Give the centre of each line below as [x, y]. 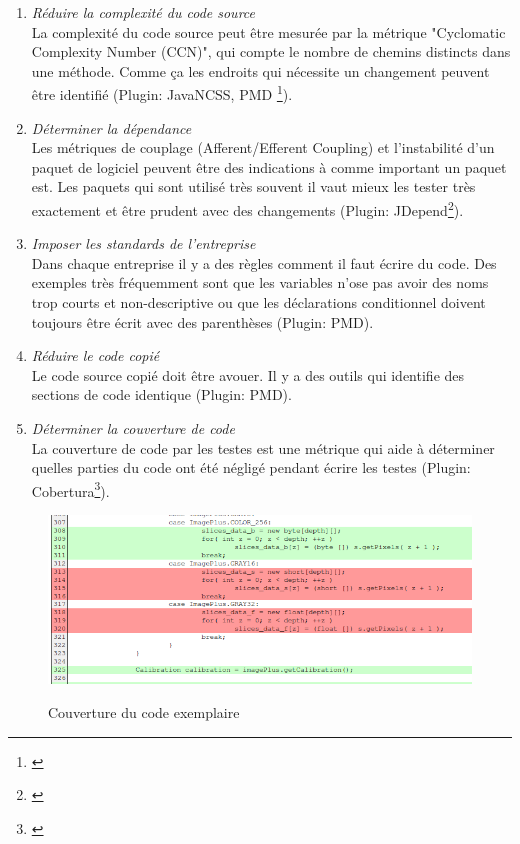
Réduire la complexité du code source [143, 12]
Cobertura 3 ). [70, 489]
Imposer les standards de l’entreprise [143, 243]
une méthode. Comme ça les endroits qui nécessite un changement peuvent [260, 70]
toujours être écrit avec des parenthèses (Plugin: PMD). [202, 321]
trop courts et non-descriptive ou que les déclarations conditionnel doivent [258, 302]
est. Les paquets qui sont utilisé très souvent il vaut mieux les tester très [253, 186]
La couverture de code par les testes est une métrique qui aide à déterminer [263, 447]
